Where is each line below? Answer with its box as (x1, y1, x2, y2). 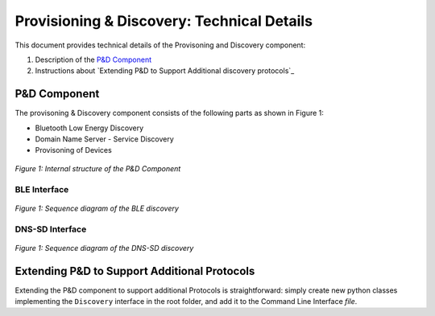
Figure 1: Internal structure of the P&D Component (14, 163, 181, 173)
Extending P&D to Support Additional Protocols (14, 264, 255, 277)
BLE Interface (14, 183, 69, 195)
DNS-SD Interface (14, 224, 87, 235)
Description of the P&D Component (35, 55, 152, 64)
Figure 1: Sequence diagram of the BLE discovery (14, 203, 179, 213)
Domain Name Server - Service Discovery (35, 134, 175, 144)
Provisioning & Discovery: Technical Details (14, 12, 313, 30)
